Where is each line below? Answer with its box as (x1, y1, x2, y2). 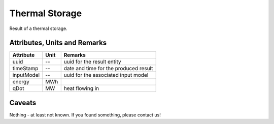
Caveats (9, 98, 37, 107)
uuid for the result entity (63, 58, 121, 66)
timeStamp (12, 65, 39, 72)
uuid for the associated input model (63, 72, 149, 79)
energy (12, 78, 30, 85)
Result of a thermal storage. (9, 25, 68, 32)
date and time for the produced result (63, 65, 153, 72)
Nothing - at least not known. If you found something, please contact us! (9, 112, 161, 118)
